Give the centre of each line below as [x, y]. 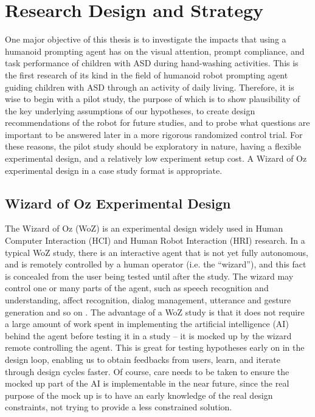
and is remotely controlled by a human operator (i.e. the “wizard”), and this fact [156, 264]
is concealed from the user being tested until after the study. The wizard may [149, 276]
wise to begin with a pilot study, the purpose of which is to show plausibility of [153, 99]
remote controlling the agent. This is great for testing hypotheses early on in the [155, 347]
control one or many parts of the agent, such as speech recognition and [137, 288]
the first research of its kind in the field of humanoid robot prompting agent [147, 74]
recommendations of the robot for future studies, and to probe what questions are [157, 122]
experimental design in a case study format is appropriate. [114, 170]
